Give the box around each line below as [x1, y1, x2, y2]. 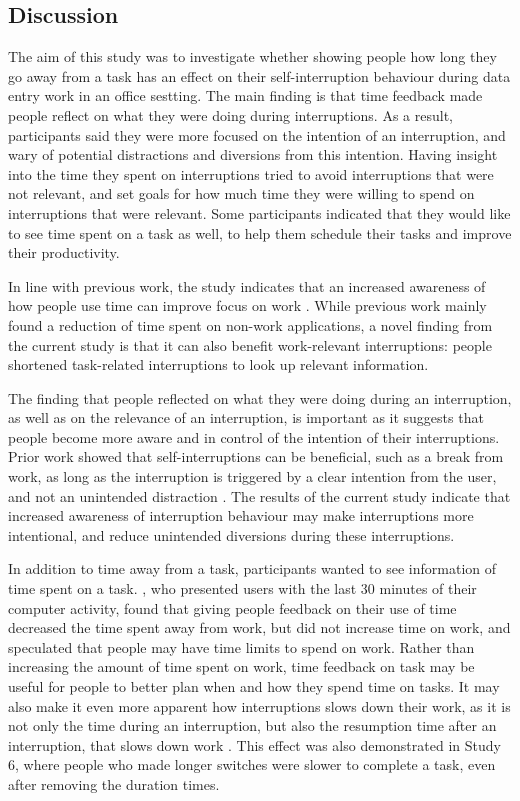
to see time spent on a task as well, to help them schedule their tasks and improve [8, 222, 512, 243]
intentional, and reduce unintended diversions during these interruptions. [8, 524, 455, 545]
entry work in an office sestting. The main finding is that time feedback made [8, 85, 483, 106]
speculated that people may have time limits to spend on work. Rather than [8, 636, 475, 657]
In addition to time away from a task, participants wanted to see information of [8, 558, 497, 579]
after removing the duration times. [8, 773, 220, 794]
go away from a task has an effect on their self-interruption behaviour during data [8, 65, 511, 86]
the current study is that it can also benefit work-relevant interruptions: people [8, 334, 492, 355]
